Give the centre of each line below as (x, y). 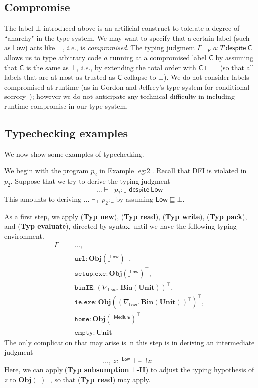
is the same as (47, 67)
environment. (24, 236)
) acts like (40, 48)
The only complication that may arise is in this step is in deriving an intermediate (129, 342)
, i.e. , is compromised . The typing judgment (129, 48)
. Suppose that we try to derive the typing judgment (90, 181)
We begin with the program (47, 170)
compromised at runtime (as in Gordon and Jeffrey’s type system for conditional (127, 86)
